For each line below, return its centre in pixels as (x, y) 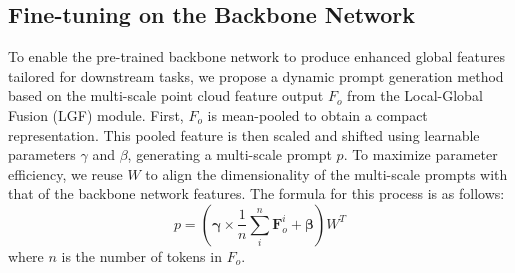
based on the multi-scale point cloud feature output (166, 95)
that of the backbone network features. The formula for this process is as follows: (256, 193)
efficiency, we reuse (65, 173)
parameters (42, 154)
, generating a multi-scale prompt (229, 154)
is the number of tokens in (141, 255)
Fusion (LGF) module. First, (96, 114)
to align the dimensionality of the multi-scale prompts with (326, 173)
